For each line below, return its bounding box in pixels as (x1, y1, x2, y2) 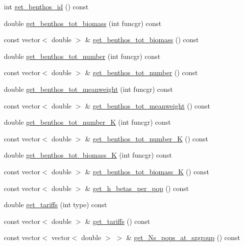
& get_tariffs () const (85, 216, 150, 226)
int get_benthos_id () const (4, 1, 89, 11)
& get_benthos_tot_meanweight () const (85, 100, 211, 110)
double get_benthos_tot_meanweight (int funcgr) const (4, 83, 173, 94)
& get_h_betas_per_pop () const (85, 183, 189, 193)
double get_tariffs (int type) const (4, 199, 107, 210)
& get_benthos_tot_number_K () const (85, 133, 208, 143)
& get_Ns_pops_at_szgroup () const (126, 232, 240, 243)
